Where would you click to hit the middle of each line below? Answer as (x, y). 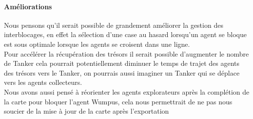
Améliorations (28, 6)
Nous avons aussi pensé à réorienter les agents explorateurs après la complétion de (127, 91)
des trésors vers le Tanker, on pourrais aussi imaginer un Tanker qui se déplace (122, 72)
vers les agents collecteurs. (43, 82)
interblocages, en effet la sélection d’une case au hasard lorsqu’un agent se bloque (125, 34)
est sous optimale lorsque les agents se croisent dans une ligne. (97, 44)
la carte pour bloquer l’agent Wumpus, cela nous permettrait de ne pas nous (118, 101)
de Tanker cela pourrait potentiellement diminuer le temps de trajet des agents (122, 63)
